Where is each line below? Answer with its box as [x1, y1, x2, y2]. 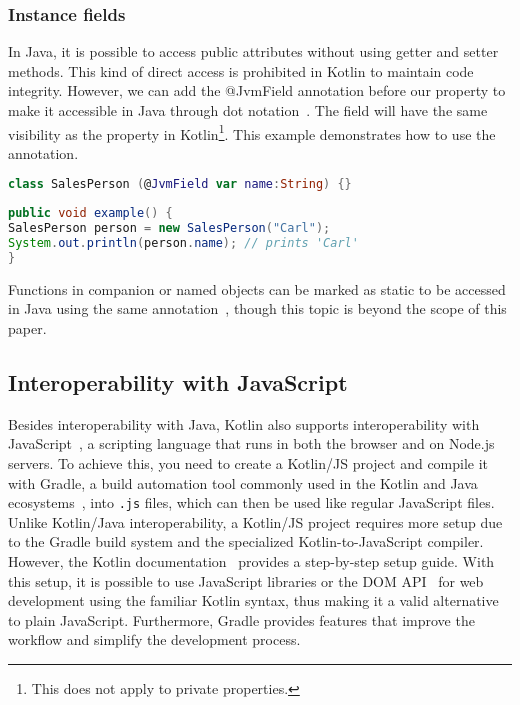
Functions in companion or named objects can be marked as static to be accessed [8, 278, 506, 299]
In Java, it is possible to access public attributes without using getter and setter [8, 41, 499, 62]
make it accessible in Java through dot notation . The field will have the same [8, 100, 488, 120]
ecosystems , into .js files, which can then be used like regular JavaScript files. [8, 492, 495, 513]
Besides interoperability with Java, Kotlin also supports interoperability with [8, 413, 480, 434]
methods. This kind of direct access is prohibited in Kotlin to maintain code [8, 60, 474, 81]
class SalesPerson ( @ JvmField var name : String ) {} [8, 177, 352, 192]
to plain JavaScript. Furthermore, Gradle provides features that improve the [8, 609, 475, 630]
